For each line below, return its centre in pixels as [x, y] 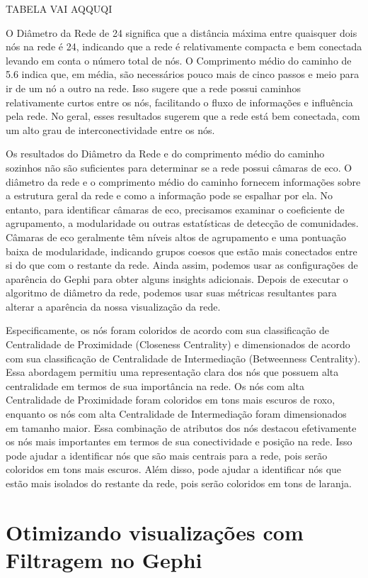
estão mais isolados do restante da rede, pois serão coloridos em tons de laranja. [179, 483]
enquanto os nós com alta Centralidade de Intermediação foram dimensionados [176, 414]
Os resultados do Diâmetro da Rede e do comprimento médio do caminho [165, 154]
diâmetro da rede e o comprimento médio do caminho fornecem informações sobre [183, 181]
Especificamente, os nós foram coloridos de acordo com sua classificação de [167, 330]
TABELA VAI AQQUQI [59, 9]
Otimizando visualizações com [155, 532]
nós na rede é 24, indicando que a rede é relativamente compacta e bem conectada [184, 46]
